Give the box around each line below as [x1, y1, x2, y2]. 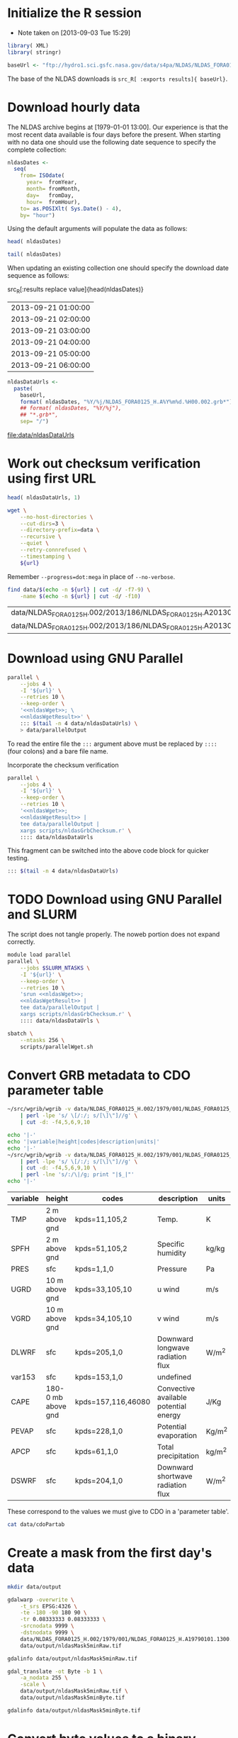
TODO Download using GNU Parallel [7, 892, 222, 908]
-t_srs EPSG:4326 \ [20, 1603, 78, 1610]
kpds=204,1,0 [74, 1476, 123, 1486]
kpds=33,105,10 [74, 1284, 132, 1294]
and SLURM [7, 907, 78, 923]
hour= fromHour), [25, 198, 81, 206]
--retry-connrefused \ [20, 546, 87, 554]
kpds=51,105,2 [74, 1244, 127, 1254]
